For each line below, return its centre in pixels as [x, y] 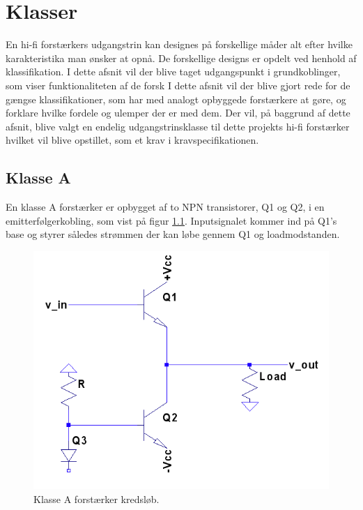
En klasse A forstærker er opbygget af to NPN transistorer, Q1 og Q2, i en [165, 207]
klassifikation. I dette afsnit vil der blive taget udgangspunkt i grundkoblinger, [173, 72]
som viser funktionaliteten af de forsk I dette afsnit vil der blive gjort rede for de [178, 85]
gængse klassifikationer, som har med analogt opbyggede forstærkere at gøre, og [176, 99]
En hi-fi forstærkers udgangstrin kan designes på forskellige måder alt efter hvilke [179, 44]
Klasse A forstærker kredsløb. [96, 498]
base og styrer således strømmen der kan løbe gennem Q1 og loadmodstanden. [173, 234]
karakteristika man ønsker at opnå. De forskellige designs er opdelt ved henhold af [181, 58]
